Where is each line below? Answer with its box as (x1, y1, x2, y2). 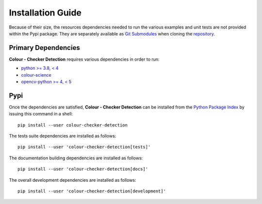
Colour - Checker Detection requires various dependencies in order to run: (9, 56, 160, 62)
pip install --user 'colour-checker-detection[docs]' (17, 166, 148, 172)
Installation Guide (9, 7, 82, 18)
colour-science (21, 72, 51, 78)
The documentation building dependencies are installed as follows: (9, 155, 143, 161)
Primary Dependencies (9, 44, 80, 52)
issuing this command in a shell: (9, 111, 73, 117)
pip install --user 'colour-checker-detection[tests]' (17, 144, 151, 150)
